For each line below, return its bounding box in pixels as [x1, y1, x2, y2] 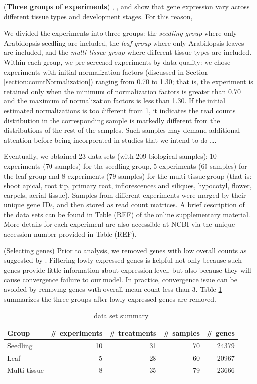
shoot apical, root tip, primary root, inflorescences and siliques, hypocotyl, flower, [4, 180, 252, 191]
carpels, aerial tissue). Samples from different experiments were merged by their [4, 190, 246, 200]
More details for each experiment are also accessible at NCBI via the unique [4, 219, 235, 229]
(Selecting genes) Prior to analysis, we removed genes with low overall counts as [4, 245, 247, 255]
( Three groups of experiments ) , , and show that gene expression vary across [4, 1, 250, 11]
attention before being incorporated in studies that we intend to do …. [4, 134, 217, 144]
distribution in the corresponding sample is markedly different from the [4, 115, 220, 125]
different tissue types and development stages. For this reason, [4, 11, 193, 21]
